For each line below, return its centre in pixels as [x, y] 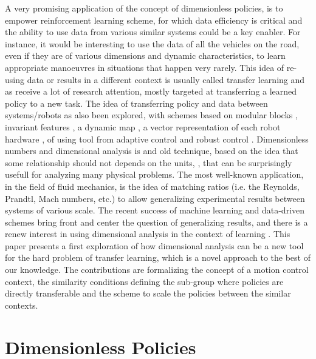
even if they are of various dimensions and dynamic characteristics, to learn [145, 55]
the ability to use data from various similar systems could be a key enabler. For [153, 32]
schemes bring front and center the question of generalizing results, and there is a [156, 222]
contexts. [22, 305]
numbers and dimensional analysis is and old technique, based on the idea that [152, 151]
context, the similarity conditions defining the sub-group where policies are [144, 281]
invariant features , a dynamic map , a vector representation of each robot [143, 126]
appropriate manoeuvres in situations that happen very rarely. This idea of [145, 67]
